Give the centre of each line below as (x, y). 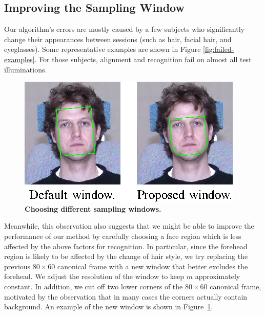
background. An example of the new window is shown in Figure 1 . (109, 307)
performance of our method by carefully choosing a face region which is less (123, 236)
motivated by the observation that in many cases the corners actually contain (126, 296)
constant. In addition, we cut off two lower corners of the (94, 286)
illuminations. (26, 69)
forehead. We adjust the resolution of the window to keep (94, 276)
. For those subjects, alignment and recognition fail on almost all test (143, 59)
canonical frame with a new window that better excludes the (152, 266)
